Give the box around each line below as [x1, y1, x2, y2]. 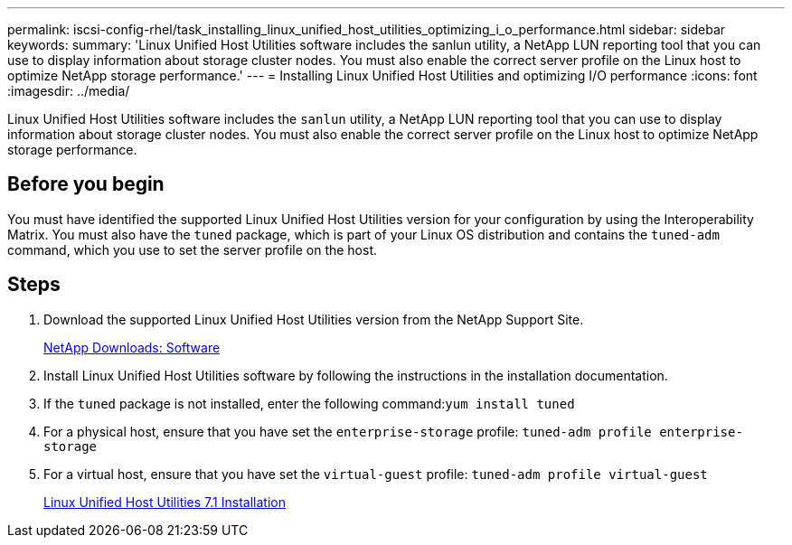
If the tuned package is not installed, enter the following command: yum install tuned [43, 395, 575, 411]
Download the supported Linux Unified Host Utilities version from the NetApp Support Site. [43, 311, 584, 327]
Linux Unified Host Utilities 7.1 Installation [43, 493, 286, 510]
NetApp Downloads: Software [43, 339, 221, 355]
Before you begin [7, 173, 165, 196]
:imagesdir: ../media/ [7, 83, 130, 99]
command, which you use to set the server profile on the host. [7, 241, 378, 258]
